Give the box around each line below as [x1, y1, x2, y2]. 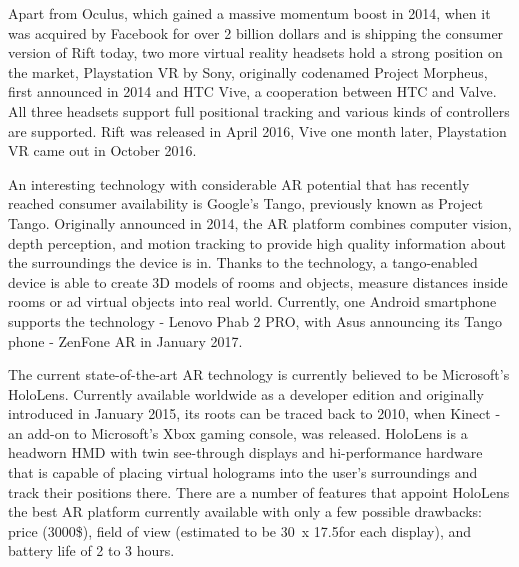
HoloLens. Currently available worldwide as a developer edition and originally [8, 383, 484, 404]
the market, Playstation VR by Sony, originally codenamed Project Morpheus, [8, 61, 488, 82]
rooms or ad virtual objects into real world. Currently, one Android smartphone [8, 291, 497, 312]
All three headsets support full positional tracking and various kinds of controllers [8, 100, 510, 121]
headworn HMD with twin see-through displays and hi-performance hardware [8, 442, 483, 463]
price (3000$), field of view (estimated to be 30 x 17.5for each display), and [8, 520, 472, 541]
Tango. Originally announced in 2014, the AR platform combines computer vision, [8, 212, 512, 233]
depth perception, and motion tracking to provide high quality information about [8, 232, 507, 253]
